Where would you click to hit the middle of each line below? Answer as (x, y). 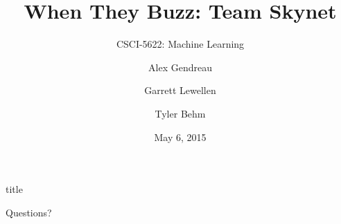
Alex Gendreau (180, 67)
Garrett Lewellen (180, 90)
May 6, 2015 (180, 137)
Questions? (29, 212)
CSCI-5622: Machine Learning (180, 44)
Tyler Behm (180, 113)
